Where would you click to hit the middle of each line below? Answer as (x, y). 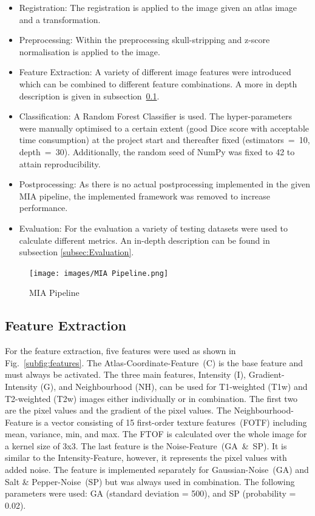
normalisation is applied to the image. (90, 51)
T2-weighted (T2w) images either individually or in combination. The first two (151, 398)
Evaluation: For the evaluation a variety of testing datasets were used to (153, 228)
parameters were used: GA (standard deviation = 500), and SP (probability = (151, 493)
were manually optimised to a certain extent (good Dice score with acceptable (164, 128)
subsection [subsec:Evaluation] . (76, 252)
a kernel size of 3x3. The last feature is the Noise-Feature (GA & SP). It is (146, 445)
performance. (43, 208)
